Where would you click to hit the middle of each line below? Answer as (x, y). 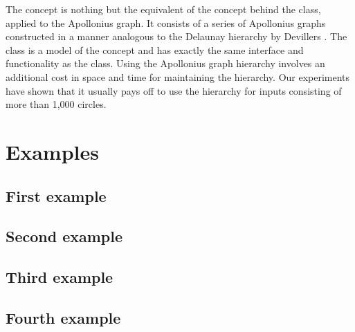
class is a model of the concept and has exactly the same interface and (155, 49)
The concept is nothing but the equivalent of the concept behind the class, (163, 9)
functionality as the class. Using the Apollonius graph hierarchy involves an (165, 63)
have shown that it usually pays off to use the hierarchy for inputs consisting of (174, 90)
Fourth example (63, 317)
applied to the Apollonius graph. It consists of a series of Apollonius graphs (166, 22)
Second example (64, 236)
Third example (60, 277)
